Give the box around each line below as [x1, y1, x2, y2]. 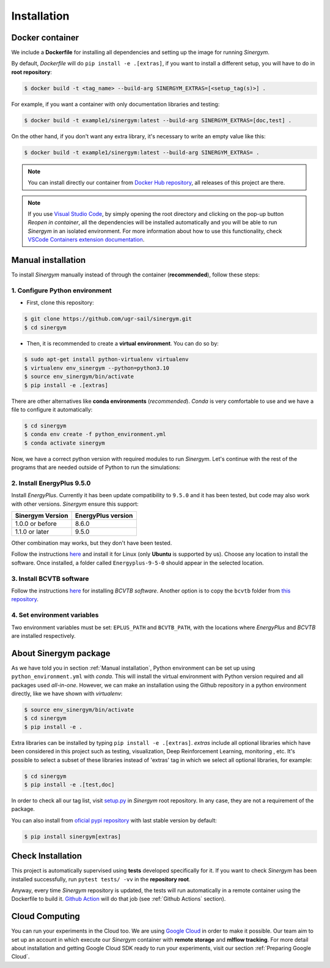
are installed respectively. [11, 632, 76, 639]
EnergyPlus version [75, 511, 133, 520]
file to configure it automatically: [11, 406, 93, 413]
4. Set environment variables [11, 611, 99, 619]
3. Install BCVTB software [11, 574, 89, 583]
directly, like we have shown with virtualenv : [11, 690, 123, 697]
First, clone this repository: [26, 299, 94, 306]
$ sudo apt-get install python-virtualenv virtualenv [24, 356, 189, 363]
